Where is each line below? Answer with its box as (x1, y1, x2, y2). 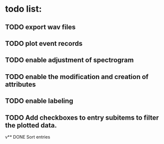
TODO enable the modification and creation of (5, 72, 149, 81)
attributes (5, 80, 36, 88)
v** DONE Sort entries (5, 134, 51, 140)
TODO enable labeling (5, 97, 74, 105)
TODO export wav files (5, 23, 76, 31)
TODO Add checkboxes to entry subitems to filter (5, 113, 159, 122)
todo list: (5, 3, 42, 15)
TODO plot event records (5, 39, 82, 47)
